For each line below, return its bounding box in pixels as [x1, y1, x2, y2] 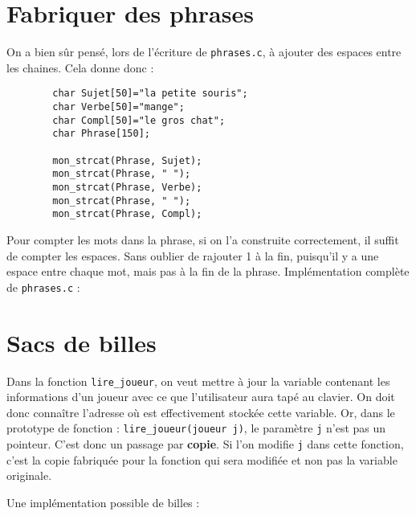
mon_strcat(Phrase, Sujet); [52, 154, 202, 166]
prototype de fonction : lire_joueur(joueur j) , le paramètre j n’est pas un [6, 420, 386, 436]
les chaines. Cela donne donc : [6, 59, 154, 76]
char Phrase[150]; [52, 128, 150, 140]
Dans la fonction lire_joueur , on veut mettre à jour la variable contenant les [6, 372, 390, 389]
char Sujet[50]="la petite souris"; [52, 88, 248, 100]
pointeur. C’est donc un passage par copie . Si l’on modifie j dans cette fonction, [6, 436, 404, 452]
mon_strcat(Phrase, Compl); [52, 208, 202, 220]
